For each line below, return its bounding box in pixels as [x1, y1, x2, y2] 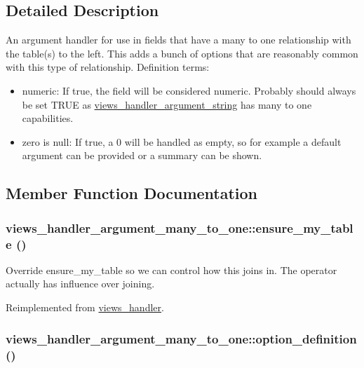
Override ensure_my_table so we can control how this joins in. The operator [6, 262, 337, 277]
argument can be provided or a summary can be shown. [22, 148, 262, 163]
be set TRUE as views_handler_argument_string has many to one [22, 97, 312, 111]
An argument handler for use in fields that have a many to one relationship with [6, 32, 351, 47]
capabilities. [22, 111, 74, 125]
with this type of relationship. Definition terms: [6, 60, 210, 74]
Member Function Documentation [6, 182, 258, 204]
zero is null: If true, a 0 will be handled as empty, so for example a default [22, 134, 342, 149]
